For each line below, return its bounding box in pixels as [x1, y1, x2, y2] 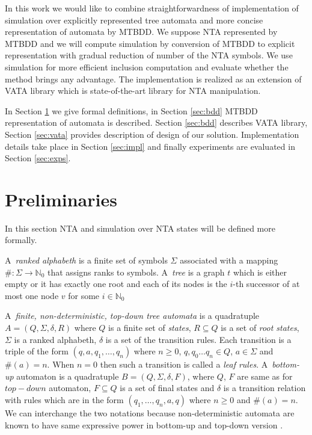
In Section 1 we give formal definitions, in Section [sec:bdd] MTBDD [5, 104, 258, 117]
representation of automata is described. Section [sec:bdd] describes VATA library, [5, 116, 308, 129]
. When [47, 358, 75, 371]
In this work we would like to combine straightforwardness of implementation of [5, 2, 299, 14]
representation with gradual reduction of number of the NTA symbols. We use [5, 49, 293, 61]
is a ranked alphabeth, [14, 333, 97, 345]
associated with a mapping [180, 254, 278, 267]
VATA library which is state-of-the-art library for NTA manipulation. [5, 84, 261, 97]
